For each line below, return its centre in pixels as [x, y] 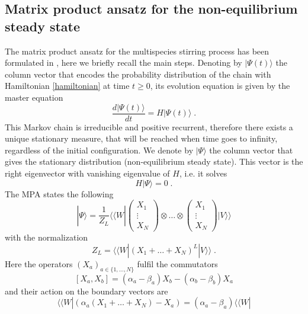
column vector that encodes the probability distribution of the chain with [138, 74]
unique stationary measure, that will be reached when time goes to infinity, [141, 138]
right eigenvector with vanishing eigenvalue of [87, 173]
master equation [34, 97]
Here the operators [39, 263]
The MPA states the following [59, 193]
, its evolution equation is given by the [220, 86]
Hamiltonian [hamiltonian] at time [67, 86]
